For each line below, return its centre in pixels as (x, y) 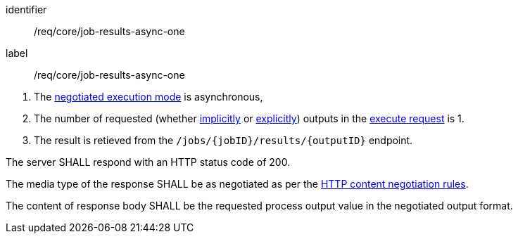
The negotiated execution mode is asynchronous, (149, 97)
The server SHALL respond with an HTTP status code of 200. (148, 162)
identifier (26, 9)
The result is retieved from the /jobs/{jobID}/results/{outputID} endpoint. (223, 140)
